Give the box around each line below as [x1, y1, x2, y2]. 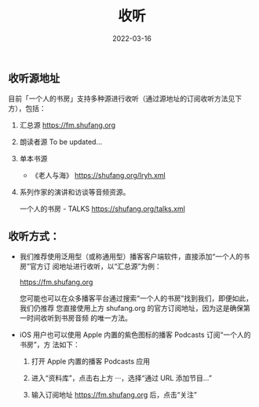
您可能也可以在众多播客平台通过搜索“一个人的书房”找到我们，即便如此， [19, 294, 254, 303]
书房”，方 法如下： [19, 340, 80, 350]
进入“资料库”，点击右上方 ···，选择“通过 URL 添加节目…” [31, 373, 212, 383]
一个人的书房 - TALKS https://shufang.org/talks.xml [19, 204, 186, 213]
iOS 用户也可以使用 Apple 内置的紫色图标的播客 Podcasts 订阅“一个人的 [19, 330, 251, 339]
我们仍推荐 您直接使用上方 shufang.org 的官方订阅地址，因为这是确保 [19, 304, 244, 313]
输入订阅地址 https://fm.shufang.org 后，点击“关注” [31, 390, 198, 400]
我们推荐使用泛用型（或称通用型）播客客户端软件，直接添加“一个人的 [19, 252, 243, 261]
